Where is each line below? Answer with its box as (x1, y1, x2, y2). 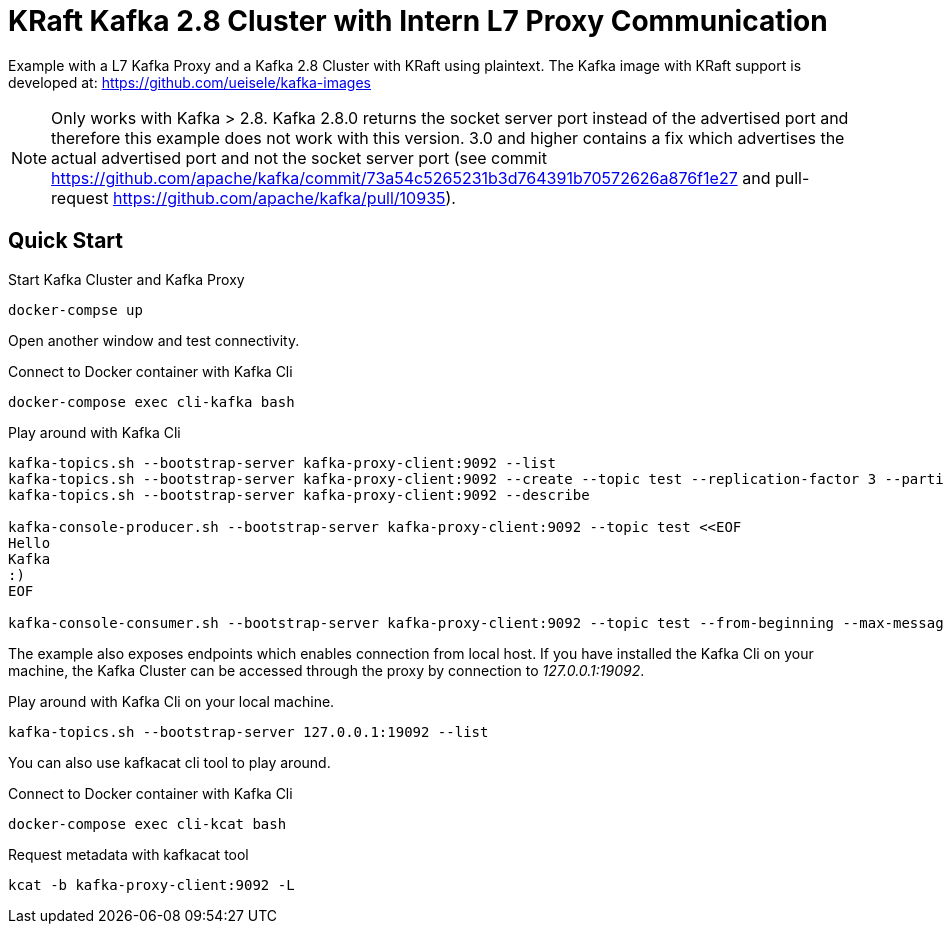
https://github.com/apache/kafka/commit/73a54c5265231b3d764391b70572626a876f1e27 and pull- (51, 167, 810, 188)
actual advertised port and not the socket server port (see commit (51, 147, 547, 168)
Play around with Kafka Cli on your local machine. (8, 692, 335, 710)
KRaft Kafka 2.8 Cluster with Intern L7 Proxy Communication (8, 4, 828, 38)
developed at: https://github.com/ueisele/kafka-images (8, 73, 371, 91)
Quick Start (8, 228, 123, 254)
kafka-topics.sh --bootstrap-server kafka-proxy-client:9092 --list (8, 454, 556, 471)
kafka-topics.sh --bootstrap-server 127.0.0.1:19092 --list (8, 723, 489, 740)
